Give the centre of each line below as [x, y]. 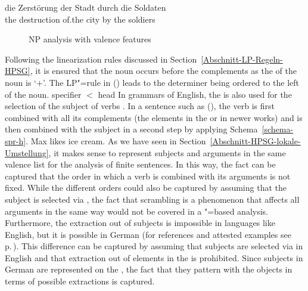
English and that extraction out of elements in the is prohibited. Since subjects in [154, 257]
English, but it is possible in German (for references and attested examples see [148, 234]
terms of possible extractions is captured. [80, 281]
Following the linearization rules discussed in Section [101, 59]
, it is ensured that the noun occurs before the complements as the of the [164, 71]
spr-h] [15, 140]
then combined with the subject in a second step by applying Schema [131, 129]
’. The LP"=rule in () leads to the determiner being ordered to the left [171, 82]
